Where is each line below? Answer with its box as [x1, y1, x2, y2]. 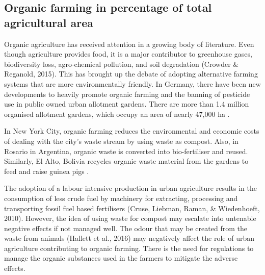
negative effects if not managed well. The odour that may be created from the [4, 222, 247, 233]
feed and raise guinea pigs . [4, 165, 89, 176]
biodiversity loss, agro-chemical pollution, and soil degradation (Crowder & [4, 58, 239, 69]
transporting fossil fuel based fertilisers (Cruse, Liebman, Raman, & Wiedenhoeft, [4, 203, 260, 213]
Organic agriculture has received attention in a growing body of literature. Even [4, 38, 254, 49]
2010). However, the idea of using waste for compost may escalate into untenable [4, 213, 256, 223]
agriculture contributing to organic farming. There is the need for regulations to [4, 242, 254, 253]
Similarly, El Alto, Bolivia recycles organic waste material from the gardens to [4, 156, 249, 166]
